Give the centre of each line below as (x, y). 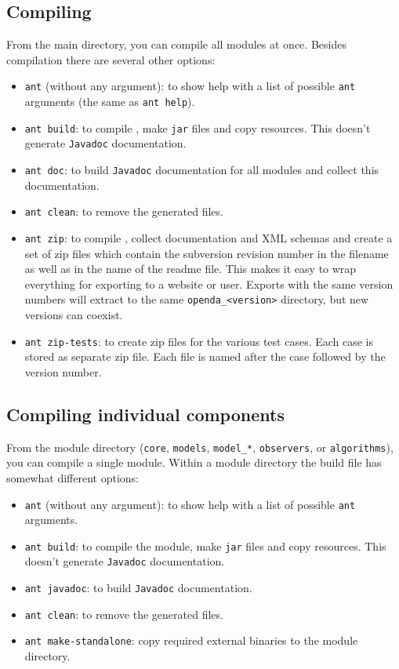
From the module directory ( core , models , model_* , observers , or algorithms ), (200, 447)
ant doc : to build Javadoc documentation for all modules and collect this (202, 170)
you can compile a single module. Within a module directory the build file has (194, 462)
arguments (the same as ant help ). (110, 102)
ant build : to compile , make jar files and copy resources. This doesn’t (198, 127)
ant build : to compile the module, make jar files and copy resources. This (205, 545)
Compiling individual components (145, 414)
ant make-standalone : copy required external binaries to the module (191, 640)
